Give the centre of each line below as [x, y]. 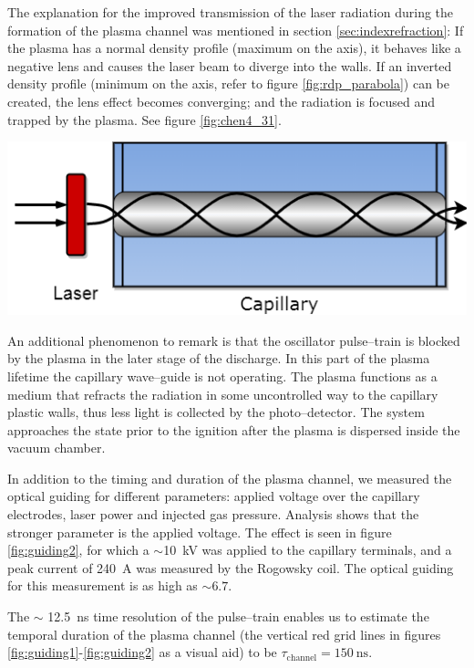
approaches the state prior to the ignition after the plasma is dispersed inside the [234, 429]
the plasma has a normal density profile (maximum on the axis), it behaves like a [234, 48]
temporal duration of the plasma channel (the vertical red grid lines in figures [224, 634]
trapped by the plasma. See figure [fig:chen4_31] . [144, 119]
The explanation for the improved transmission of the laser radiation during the [231, 12]
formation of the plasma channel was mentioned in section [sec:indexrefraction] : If [236, 30]
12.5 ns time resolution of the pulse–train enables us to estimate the [238, 616]
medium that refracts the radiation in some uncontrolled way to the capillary [223, 394]
